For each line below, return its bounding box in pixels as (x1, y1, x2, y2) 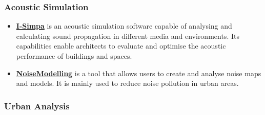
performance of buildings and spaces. (16, 51, 132, 61)
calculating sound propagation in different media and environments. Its (16, 30, 239, 41)
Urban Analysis (4, 99, 70, 112)
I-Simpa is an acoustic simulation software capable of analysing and (16, 20, 232, 31)
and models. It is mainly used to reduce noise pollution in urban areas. (16, 78, 239, 88)
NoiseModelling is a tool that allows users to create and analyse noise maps (16, 67, 261, 78)
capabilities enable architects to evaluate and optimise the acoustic (16, 40, 226, 51)
